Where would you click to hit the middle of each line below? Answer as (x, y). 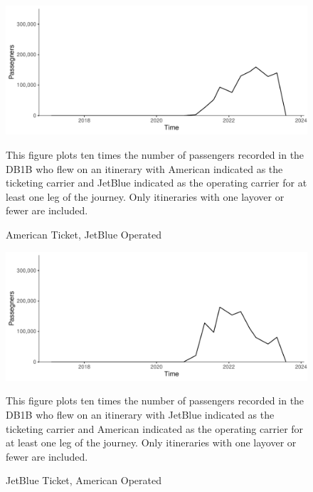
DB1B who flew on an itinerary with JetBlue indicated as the (140, 415)
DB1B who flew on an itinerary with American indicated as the (144, 168)
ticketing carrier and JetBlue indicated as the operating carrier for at (156, 183)
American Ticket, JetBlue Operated (84, 234)
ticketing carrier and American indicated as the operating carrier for (155, 428)
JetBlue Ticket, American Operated (84, 480)
